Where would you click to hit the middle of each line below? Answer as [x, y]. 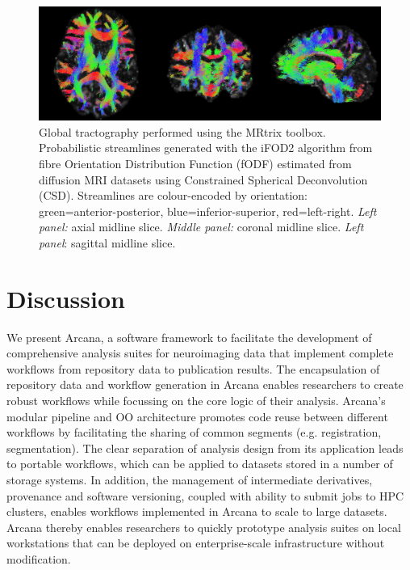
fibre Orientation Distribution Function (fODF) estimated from [195, 163]
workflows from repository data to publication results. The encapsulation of [193, 368]
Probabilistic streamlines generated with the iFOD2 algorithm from [206, 148]
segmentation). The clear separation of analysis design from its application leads [205, 448]
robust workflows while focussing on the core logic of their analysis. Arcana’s [196, 401]
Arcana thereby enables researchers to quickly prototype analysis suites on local [204, 527]
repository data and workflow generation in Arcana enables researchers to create [205, 384]
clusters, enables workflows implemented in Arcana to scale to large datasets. [197, 511]
